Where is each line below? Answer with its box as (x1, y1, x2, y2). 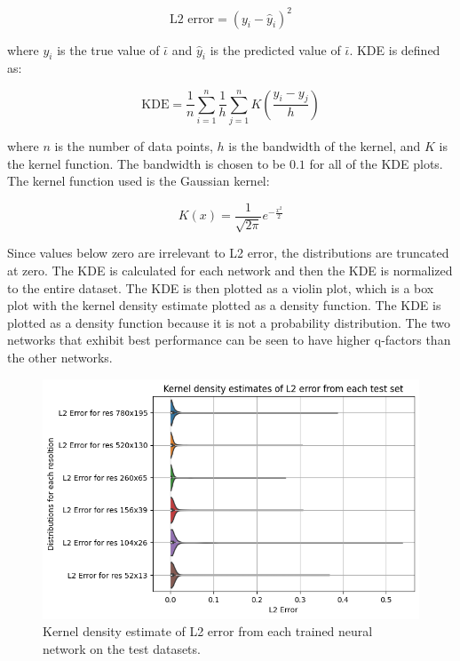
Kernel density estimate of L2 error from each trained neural (43, 622, 373, 641)
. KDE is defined (349, 40, 440, 59)
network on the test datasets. (43, 639, 201, 657)
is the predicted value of (210, 40, 341, 59)
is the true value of (57, 40, 160, 59)
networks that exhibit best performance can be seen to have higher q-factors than (7, 330, 451, 349)
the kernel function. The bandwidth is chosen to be (7, 154, 286, 172)
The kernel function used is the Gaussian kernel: (7, 171, 270, 190)
